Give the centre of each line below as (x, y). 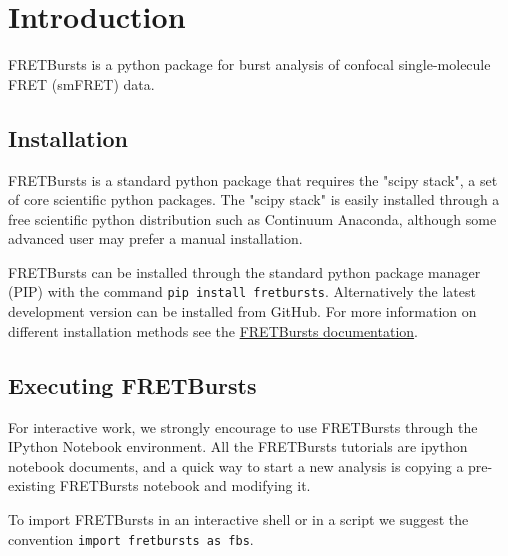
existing (32, 485)
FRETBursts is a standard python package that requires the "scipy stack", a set (253, 179)
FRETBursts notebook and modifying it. (185, 485)
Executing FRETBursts (132, 384)
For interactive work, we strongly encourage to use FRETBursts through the (243, 426)
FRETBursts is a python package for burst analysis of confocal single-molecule (249, 64)
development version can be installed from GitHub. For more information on (242, 311)
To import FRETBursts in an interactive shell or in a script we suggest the (238, 518)
